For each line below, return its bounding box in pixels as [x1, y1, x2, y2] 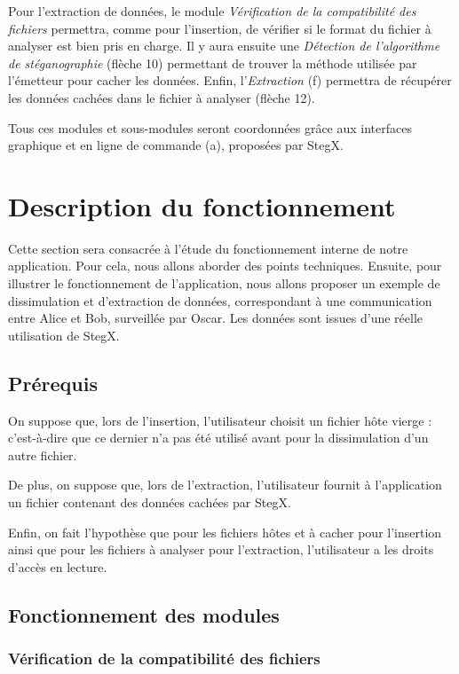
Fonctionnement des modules [8, 600, 280, 628]
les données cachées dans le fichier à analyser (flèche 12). [8, 88, 315, 106]
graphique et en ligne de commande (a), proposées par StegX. [8, 136, 344, 154]
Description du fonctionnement [8, 187, 396, 223]
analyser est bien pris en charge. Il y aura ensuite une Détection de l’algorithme [8, 36, 440, 55]
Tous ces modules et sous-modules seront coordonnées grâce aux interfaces [8, 118, 412, 137]
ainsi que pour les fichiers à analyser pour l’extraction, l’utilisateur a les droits [8, 540, 434, 559]
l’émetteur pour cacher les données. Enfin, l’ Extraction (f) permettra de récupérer [8, 71, 452, 90]
